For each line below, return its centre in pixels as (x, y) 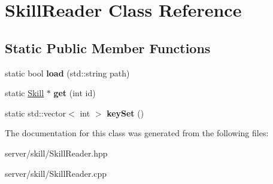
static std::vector (36, 113)
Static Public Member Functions (108, 47)
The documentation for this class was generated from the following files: (137, 133)
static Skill (25, 93)
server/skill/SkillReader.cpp (56, 173)
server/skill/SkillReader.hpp (56, 153)
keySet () (125, 113)
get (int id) (75, 93)
